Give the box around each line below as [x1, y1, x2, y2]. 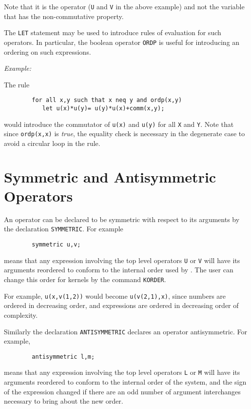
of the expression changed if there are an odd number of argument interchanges [4, 386, 241, 396]
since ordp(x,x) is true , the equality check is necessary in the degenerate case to [4, 128, 245, 139]
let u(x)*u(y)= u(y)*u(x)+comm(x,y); [42, 105, 165, 112]
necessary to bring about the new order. [4, 396, 123, 406]
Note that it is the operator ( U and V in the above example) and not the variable [4, 1, 245, 11]
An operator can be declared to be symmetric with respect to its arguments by [4, 214, 240, 224]
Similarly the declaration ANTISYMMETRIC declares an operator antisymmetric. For [4, 326, 247, 336]
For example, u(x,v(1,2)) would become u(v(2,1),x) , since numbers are [4, 290, 226, 301]
